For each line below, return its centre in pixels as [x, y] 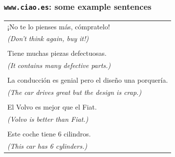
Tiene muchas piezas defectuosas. [57, 53]
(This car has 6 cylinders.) [47, 146]
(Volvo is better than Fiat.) [48, 119]
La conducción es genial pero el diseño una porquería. [88, 80]
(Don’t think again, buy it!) [48, 38]
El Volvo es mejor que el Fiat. [52, 107]
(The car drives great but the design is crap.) [75, 92]
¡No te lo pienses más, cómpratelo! [59, 26]
